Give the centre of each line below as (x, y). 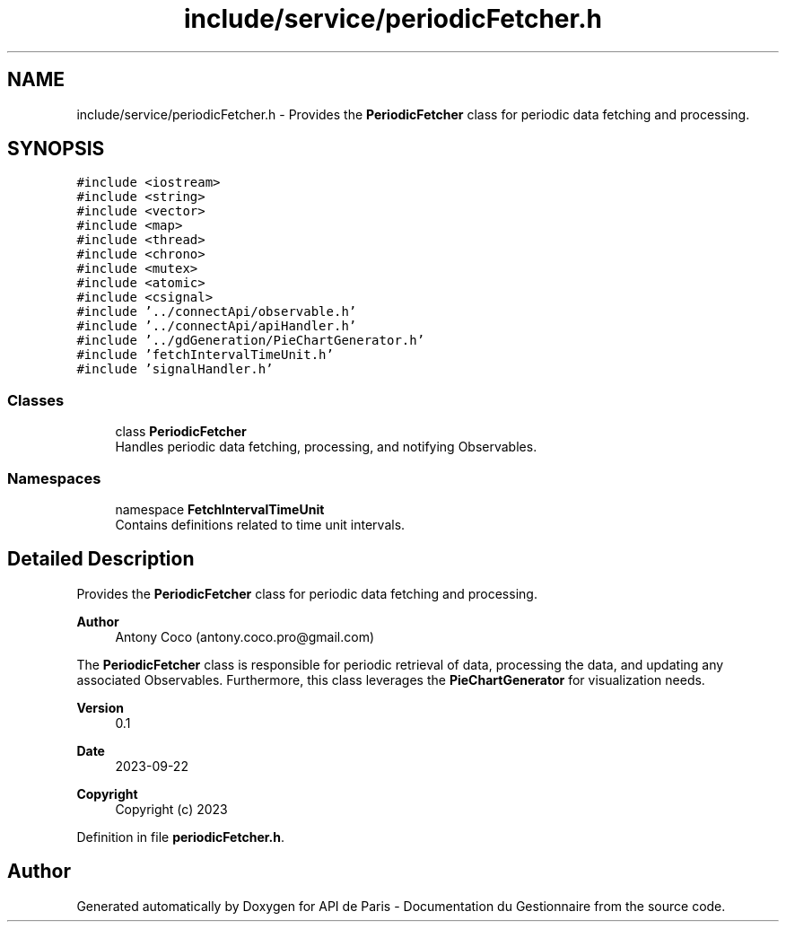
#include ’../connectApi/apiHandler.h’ (217, 326)
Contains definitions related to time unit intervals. (260, 524)
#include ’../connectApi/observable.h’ (217, 312)
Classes (36, 400)
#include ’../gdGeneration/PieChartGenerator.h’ (251, 341)
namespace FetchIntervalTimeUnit (220, 509)
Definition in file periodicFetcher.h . (181, 837)
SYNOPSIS (56, 149)
